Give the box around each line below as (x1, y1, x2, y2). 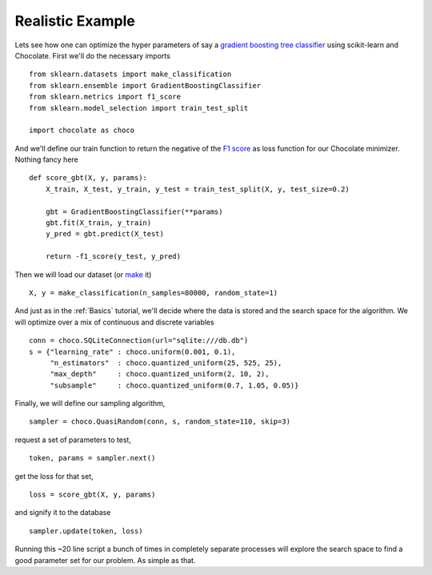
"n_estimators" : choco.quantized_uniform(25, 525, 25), (50, 358, 282, 368)
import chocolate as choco (29, 126, 135, 135)
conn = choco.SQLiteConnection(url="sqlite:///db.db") (29, 336, 249, 345)
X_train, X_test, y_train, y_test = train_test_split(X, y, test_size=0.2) (45, 184, 350, 194)
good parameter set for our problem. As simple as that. (14, 555, 196, 565)
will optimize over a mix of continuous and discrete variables (14, 317, 215, 327)
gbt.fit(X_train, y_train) (45, 219, 152, 227)
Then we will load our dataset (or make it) (14, 269, 152, 279)
